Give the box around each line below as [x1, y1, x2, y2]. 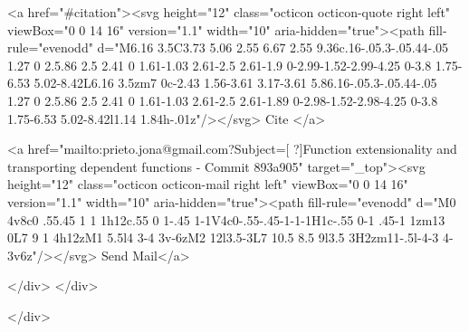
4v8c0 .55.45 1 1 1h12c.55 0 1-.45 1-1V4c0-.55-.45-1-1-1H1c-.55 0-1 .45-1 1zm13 [7, 210, 445, 229]
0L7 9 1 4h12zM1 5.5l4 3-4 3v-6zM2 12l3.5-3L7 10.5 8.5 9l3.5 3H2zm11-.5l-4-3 [7, 228, 439, 247]
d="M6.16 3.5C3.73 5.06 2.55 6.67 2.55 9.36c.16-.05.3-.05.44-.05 [97, 38, 449, 57]
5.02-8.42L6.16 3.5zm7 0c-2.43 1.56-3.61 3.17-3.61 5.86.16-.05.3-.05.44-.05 [33, 73, 437, 92]
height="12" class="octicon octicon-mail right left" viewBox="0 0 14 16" [7, 175, 408, 194]
